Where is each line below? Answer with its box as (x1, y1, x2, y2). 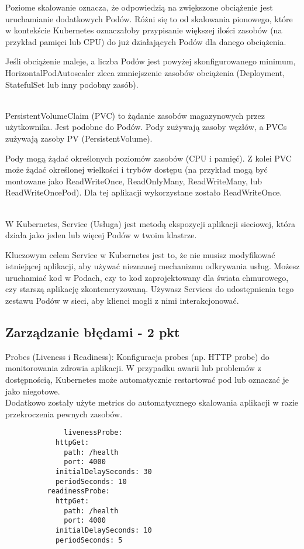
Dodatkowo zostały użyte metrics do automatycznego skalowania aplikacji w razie (5, 396, 298, 409)
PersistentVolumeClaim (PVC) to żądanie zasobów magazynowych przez (5, 109, 265, 121)
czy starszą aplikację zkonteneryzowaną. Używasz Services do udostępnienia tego (5, 283, 294, 295)
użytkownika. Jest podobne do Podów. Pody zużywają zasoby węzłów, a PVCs (5, 121, 287, 133)
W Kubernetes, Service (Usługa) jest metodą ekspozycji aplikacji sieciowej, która (5, 217, 295, 229)
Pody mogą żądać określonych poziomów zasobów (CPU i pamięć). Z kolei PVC (5, 152, 292, 164)
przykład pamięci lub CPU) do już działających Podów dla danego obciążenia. (5, 35, 286, 47)
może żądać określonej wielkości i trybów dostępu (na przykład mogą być (5, 163, 268, 176)
